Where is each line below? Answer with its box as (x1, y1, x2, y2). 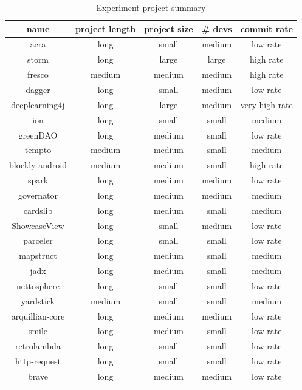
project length (75, 22, 136, 35)
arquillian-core (11, 309, 65, 322)
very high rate (240, 98, 293, 111)
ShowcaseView (12, 219, 64, 231)
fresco (27, 68, 49, 81)
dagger (26, 83, 50, 95)
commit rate (240, 22, 293, 35)
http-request (15, 355, 61, 368)
